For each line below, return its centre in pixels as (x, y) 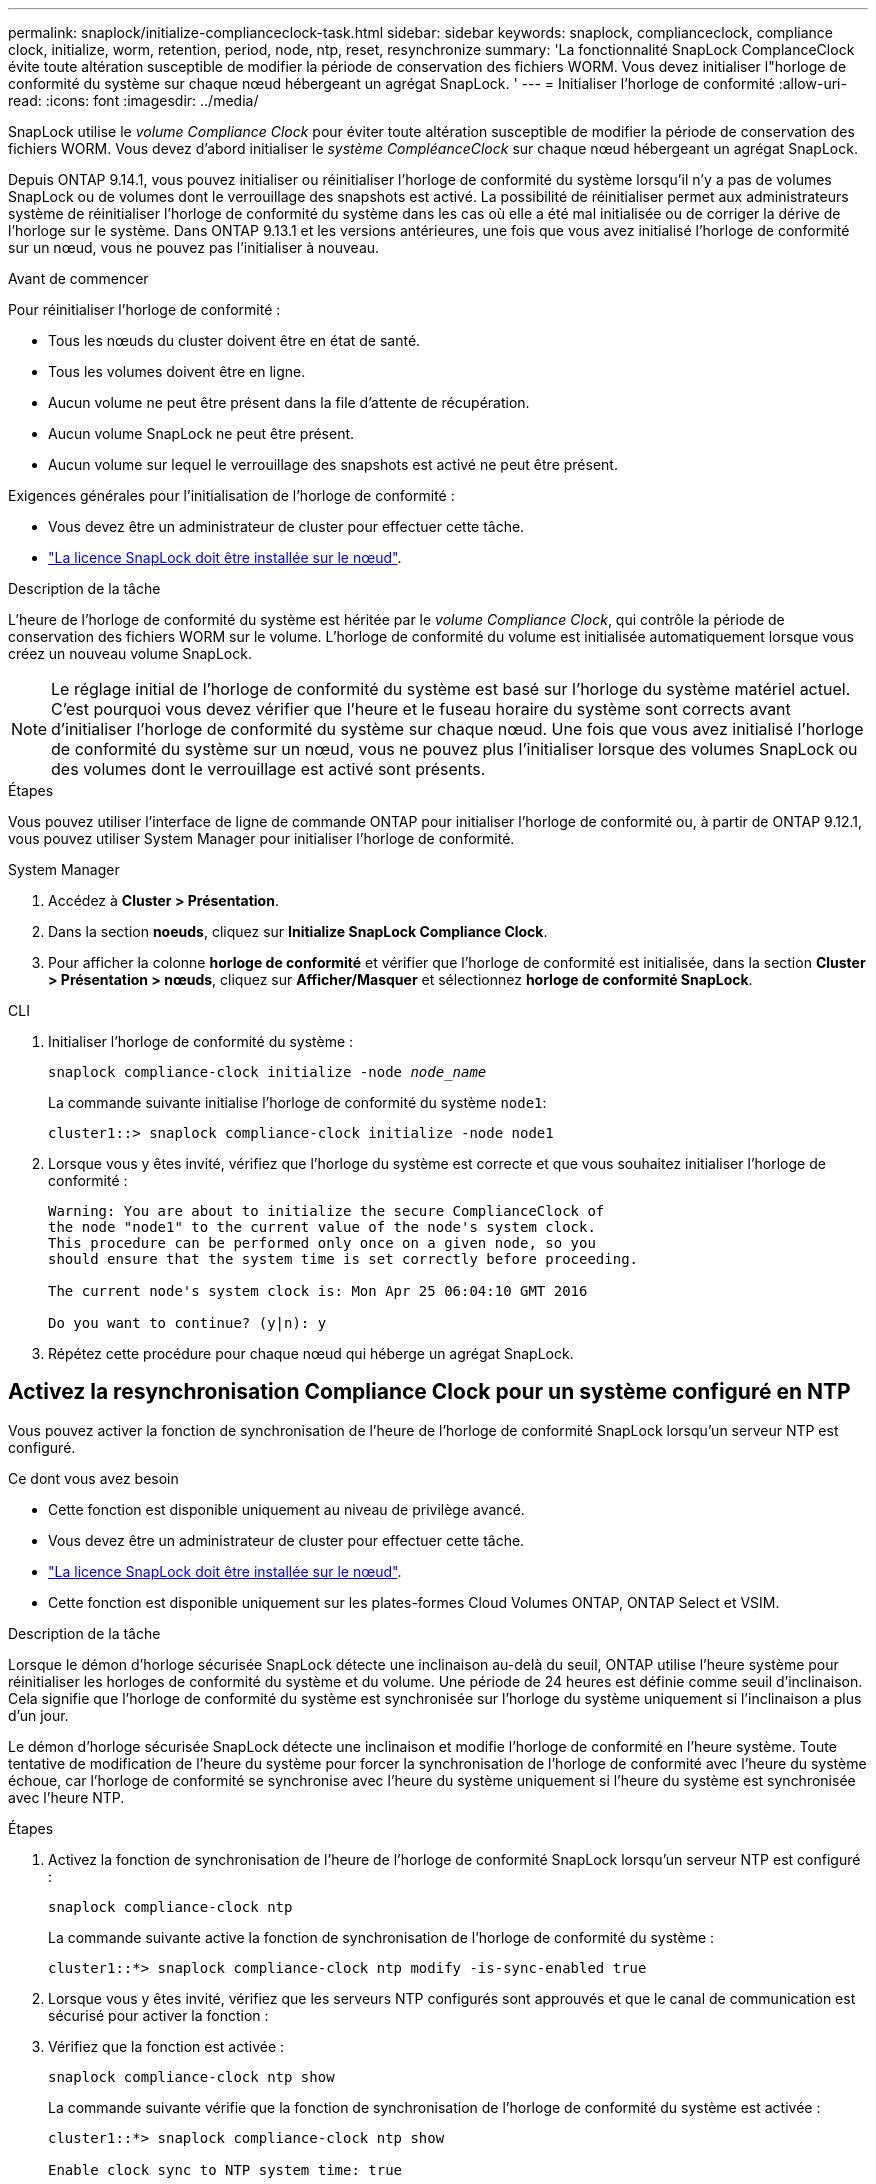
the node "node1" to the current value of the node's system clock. (322, 1227)
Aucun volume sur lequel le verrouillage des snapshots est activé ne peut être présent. (333, 464)
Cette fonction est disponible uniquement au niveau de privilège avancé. (286, 1509)
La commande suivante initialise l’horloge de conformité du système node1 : (297, 1102)
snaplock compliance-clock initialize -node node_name (267, 1072)
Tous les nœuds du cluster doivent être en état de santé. (234, 340)
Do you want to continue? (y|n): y (187, 1323)
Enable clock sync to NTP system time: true (225, 2169)
